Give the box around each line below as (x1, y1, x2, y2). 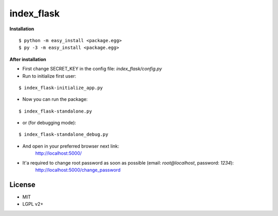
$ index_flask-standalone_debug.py (19, 132, 109, 137)
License (9, 180, 36, 189)
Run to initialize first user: (22, 73, 77, 79)
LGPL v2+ (22, 201, 44, 207)
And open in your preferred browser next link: (22, 143, 119, 149)
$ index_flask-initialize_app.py (19, 85, 103, 91)
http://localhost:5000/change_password (35, 167, 121, 173)
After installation (9, 56, 46, 62)
